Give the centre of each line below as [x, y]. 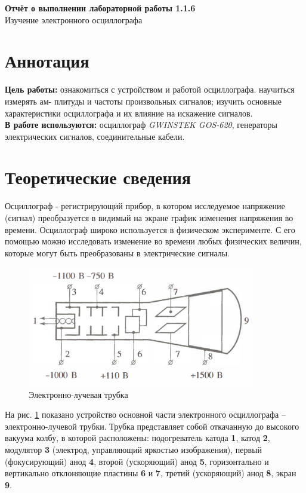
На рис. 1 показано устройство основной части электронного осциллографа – [145, 414]
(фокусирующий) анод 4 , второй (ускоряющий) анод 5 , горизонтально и [137, 461]
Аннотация [47, 61]
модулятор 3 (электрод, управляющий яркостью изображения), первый [134, 449]
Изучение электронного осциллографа [74, 19]
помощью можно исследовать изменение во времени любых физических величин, [153, 241]
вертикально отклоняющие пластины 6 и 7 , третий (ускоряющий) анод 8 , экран [151, 473]
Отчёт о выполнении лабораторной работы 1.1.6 [100, 8]
